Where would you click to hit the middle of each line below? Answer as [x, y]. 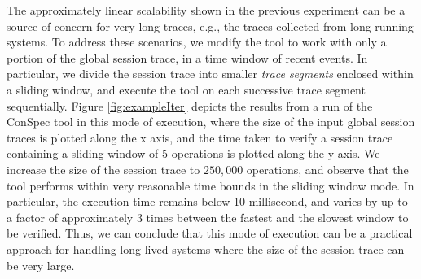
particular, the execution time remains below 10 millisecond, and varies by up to [207, 201]
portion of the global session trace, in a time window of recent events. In [187, 57]
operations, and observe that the [327, 169]
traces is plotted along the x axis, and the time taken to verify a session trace [200, 137]
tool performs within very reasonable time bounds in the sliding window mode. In [210, 185]
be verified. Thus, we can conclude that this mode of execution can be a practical [210, 233]
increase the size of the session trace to [103, 169]
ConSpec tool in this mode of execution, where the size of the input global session [211, 122]
